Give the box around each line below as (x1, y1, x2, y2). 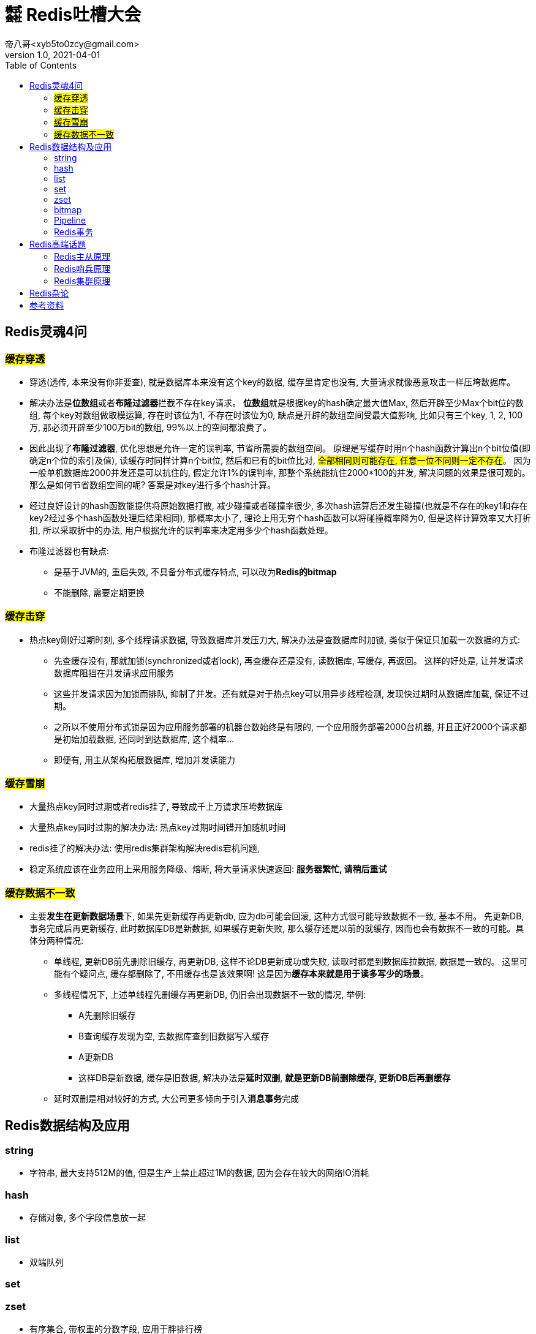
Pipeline (54, 214, 86, 225)
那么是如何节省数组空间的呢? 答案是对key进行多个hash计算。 (29, 479, 276, 490)
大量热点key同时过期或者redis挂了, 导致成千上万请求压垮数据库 (29, 801, 283, 812)
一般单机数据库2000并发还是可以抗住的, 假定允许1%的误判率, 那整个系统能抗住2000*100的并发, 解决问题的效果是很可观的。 (29, 467, 530, 478)
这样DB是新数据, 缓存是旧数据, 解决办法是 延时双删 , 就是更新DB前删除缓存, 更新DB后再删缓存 (78, 1072, 451, 1083)
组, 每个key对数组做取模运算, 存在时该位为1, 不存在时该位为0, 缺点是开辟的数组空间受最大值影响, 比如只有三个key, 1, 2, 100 (29, 409, 523, 420)
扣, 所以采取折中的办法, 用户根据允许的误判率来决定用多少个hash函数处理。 (29, 524, 333, 535)
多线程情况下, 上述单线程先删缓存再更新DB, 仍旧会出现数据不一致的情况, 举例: (54, 989, 366, 1000)
